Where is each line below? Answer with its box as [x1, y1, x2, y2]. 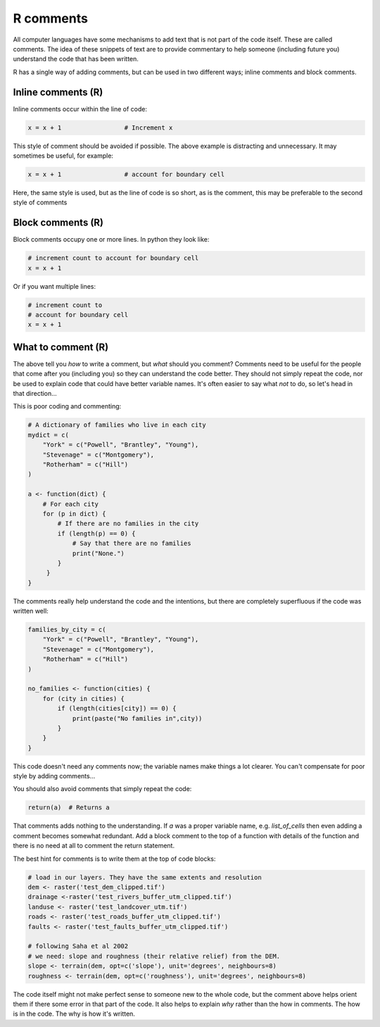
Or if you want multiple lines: [13, 282, 96, 290]
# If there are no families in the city [57, 520, 199, 528]
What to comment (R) [13, 341, 109, 353]
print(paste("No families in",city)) [72, 714, 203, 722]
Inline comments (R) [13, 86, 103, 98]
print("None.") [72, 549, 125, 557]
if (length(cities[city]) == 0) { [57, 704, 177, 713]
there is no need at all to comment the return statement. [13, 842, 175, 850]
